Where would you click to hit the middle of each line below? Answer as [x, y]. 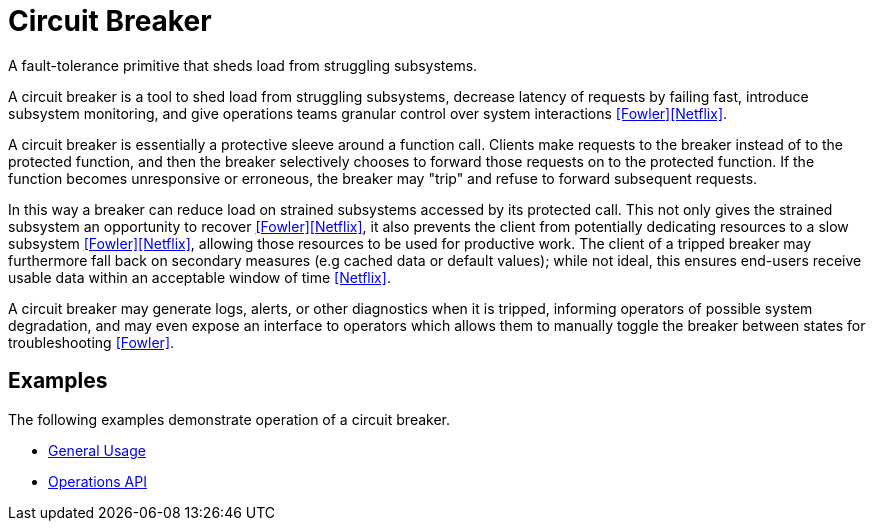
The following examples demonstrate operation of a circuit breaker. [229, 419]
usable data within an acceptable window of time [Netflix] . [199, 277]
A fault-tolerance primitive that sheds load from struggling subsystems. [243, 65]
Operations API [97, 481]
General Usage [97, 450]
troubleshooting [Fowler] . [91, 342]
